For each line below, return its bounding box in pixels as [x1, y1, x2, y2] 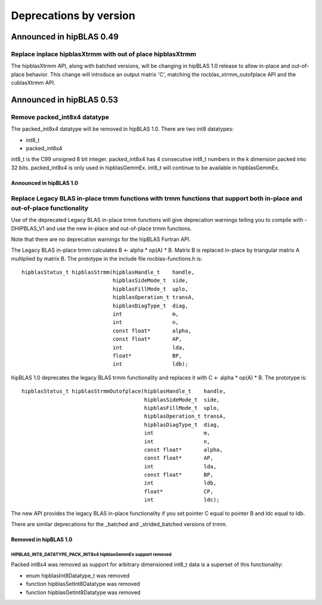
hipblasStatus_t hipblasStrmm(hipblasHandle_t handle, [21, 269, 195, 276]
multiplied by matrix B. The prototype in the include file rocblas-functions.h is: [11, 255, 203, 262]
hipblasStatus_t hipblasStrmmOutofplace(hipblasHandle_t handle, [21, 388, 226, 395]
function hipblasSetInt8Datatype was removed [26, 581, 140, 588]
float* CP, [144, 488, 214, 495]
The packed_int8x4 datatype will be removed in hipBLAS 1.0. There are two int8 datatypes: [11, 125, 234, 132]
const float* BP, [144, 471, 214, 479]
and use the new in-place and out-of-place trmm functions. [45, 224, 192, 232]
